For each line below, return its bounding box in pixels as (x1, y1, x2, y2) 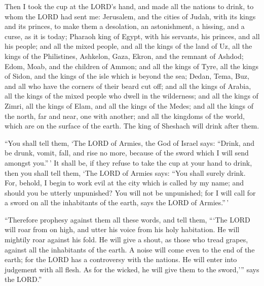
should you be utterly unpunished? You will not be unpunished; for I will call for (5, 187, 256, 198)
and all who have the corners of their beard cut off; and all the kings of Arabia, (5, 80, 251, 91)
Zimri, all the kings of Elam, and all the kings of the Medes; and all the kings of (5, 100, 253, 111)
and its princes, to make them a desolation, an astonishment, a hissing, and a (5, 21, 245, 31)
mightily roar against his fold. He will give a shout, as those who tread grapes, (5, 234, 248, 245)
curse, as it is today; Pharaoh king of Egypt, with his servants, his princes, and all (5, 30, 260, 41)
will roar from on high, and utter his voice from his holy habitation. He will (5, 224, 240, 235)
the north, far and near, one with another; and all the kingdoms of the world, (5, 110, 245, 121)
